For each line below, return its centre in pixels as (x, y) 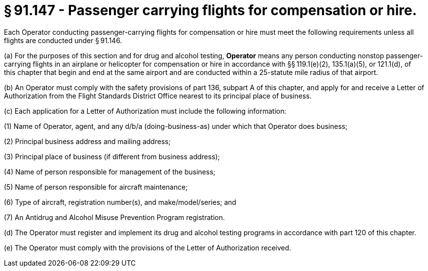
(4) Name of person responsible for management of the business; (110, 172)
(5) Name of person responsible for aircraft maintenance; (96, 187)
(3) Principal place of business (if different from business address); (112, 156)
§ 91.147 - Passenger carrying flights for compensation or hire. (211, 10)
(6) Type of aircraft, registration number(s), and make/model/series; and (120, 202)
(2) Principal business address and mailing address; (87, 141)
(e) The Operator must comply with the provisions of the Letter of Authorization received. (148, 247)
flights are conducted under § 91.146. (63, 40)
